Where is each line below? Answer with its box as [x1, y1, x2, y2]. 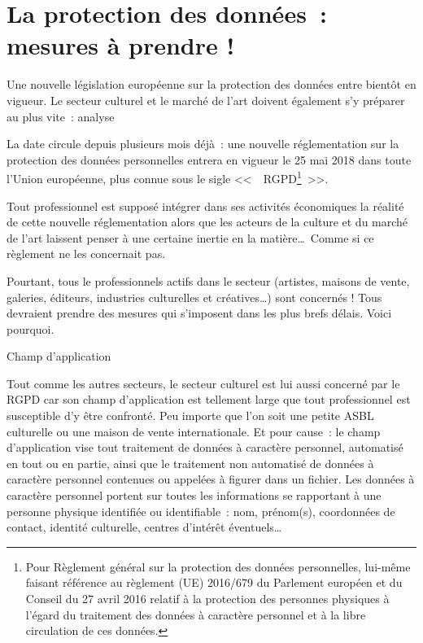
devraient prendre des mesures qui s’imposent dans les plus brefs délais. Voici [7, 304, 392, 321]
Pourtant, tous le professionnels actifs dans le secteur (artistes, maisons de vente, [7, 272, 410, 289]
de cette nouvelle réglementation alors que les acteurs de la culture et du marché [7, 213, 408, 230]
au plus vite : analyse [7, 107, 115, 125]
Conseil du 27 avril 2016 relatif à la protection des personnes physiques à [25, 590, 390, 606]
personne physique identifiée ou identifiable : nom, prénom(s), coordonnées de [7, 502, 395, 519]
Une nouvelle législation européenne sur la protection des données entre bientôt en [7, 76, 416, 93]
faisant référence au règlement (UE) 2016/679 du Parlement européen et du [25, 574, 403, 591]
